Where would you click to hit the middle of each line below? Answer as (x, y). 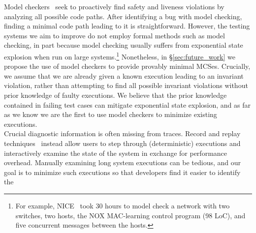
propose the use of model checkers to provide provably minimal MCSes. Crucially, (127, 66)
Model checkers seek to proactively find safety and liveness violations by (114, 6)
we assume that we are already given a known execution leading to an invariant (124, 75)
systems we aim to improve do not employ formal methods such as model (114, 35)
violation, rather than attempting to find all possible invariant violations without (126, 85)
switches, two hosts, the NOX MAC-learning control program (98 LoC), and (130, 215)
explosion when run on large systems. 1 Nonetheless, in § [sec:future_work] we (120, 56)
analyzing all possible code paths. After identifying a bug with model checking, (123, 16)
